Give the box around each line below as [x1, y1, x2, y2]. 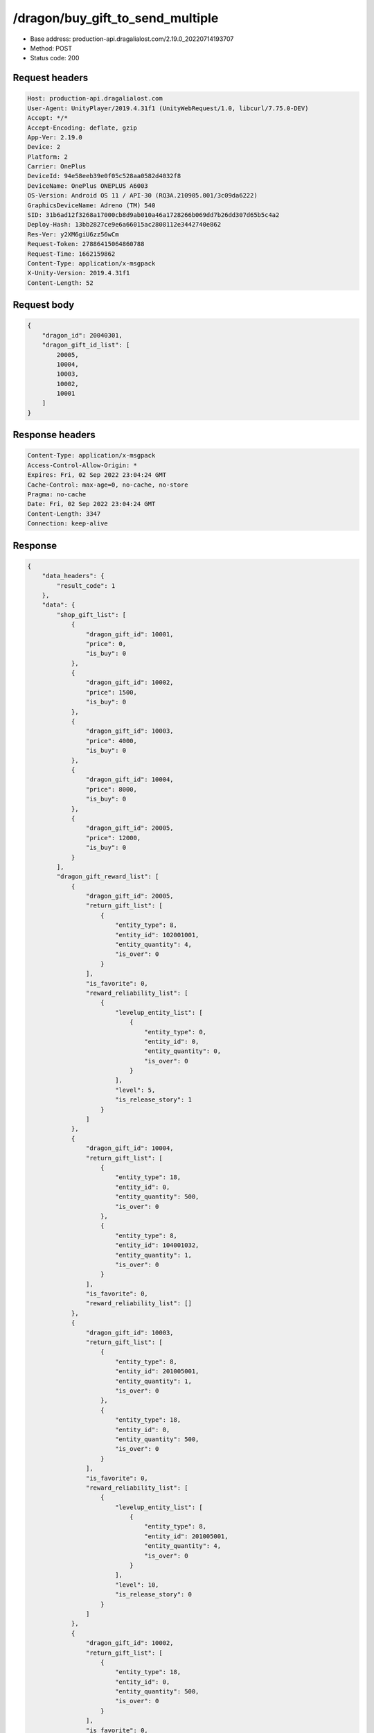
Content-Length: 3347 [27, 510, 101, 518]
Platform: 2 [27, 153, 69, 161]
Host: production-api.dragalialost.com [27, 94, 163, 103]
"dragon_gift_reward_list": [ [56, 873, 159, 880]
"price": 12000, [85, 834, 141, 842]
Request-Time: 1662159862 [27, 250, 116, 258]
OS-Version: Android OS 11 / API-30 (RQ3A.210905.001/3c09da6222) [27, 191, 258, 200]
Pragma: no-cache [27, 491, 87, 498]
